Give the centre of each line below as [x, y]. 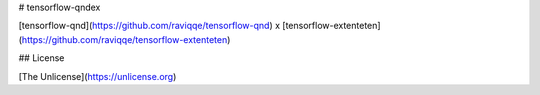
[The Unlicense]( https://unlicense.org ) [97, 76]
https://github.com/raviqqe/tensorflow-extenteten [124, 39]
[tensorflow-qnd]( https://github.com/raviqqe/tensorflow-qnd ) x [149, 26]
